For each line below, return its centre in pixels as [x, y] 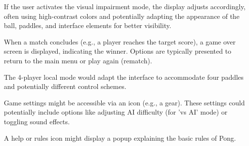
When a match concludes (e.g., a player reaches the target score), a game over [120, 41]
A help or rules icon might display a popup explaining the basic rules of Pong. [120, 138]
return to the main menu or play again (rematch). [78, 60]
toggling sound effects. [37, 121]
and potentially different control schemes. [65, 86]
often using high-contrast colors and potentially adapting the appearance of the [122, 16]
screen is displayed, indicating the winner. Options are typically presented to [118, 51]
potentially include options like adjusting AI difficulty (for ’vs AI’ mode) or [116, 112]
